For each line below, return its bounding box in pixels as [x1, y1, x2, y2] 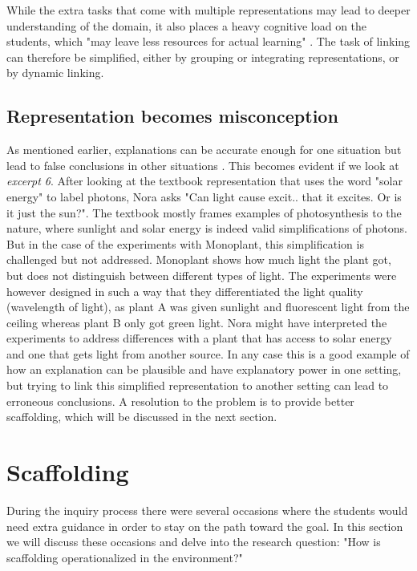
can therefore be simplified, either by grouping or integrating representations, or [6, 48, 399, 65]
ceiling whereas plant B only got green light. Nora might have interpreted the [6, 314, 387, 330]
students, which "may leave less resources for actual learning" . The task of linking [6, 33, 411, 50]
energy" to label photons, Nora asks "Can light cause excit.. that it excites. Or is [6, 188, 402, 205]
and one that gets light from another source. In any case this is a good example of [6, 345, 410, 362]
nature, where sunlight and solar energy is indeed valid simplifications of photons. [6, 220, 407, 237]
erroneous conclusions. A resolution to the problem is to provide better [6, 392, 354, 409]
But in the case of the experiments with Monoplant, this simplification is [6, 235, 364, 252]
